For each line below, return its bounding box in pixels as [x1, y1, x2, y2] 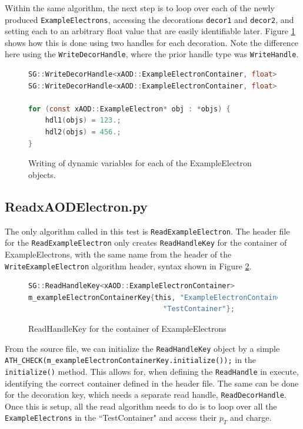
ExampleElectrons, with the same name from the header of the [5, 247, 232, 260]
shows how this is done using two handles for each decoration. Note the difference [5, 36, 299, 48]
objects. [28, 168, 56, 180]
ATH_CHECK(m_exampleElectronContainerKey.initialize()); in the [5, 354, 257, 366]
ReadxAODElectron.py [5, 197, 148, 215]
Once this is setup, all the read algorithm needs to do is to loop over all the [5, 400, 277, 412]
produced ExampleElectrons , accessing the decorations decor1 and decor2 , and [5, 13, 294, 25]
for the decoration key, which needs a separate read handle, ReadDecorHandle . [5, 388, 287, 401]
